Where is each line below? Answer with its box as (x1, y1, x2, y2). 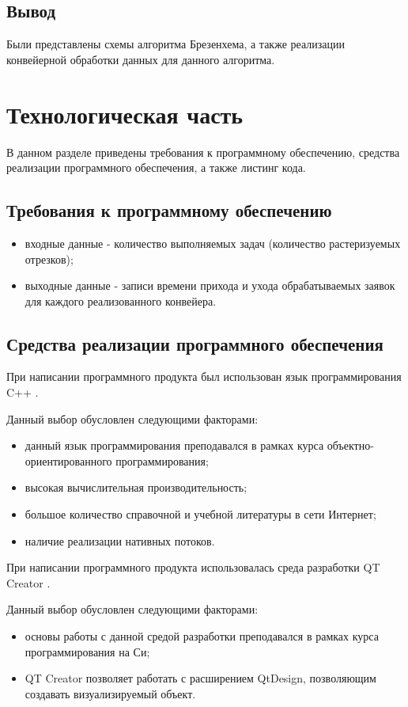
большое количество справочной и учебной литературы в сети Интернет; (25, 506, 376, 523)
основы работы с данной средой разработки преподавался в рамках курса (25, 628, 379, 644)
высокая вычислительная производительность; (25, 479, 247, 496)
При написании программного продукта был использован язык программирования (6, 368, 402, 385)
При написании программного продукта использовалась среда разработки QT (6, 559, 380, 576)
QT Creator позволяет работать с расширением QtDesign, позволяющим (25, 670, 376, 686)
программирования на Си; (25, 643, 150, 659)
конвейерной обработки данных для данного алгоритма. (6, 51, 275, 67)
